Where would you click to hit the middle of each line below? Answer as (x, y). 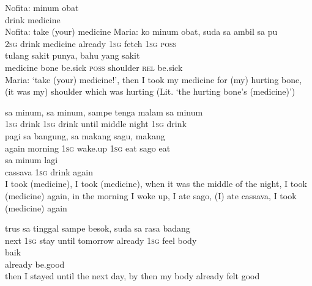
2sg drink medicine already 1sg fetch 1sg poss (91, 43)
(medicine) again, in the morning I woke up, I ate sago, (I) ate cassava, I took (151, 195)
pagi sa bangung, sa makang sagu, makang (85, 135)
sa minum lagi (32, 160)
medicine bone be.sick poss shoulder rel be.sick (94, 67)
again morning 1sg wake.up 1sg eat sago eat (88, 148)
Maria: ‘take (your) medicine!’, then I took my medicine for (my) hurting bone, (154, 79)
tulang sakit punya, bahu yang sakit (72, 55)
